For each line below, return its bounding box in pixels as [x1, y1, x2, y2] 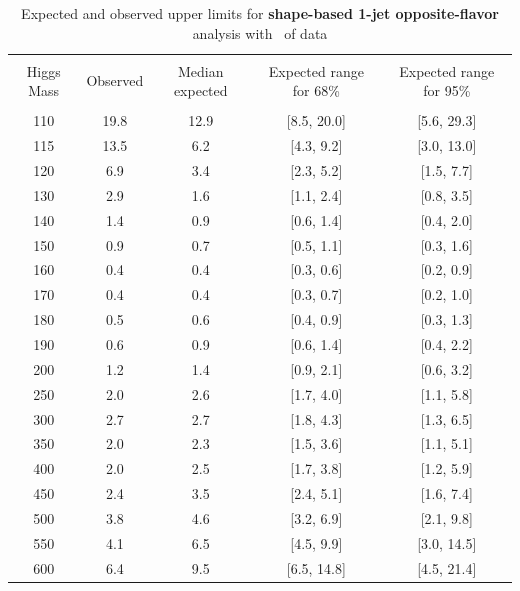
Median [177, 60, 224, 81]
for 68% [292, 80, 340, 101]
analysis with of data [192, 22, 328, 43]
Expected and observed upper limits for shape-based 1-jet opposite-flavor [21, 3, 499, 23]
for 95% [423, 80, 471, 101]
